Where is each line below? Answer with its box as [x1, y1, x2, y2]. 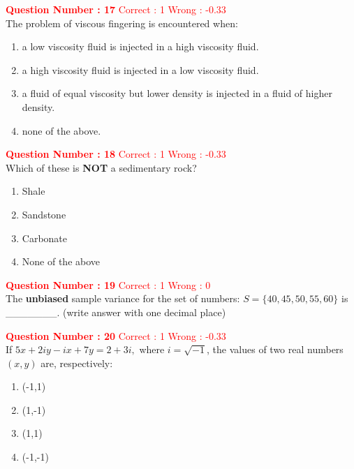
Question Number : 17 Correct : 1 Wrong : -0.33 [6, 2, 226, 16]
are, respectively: [40, 355, 113, 370]
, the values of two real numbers [207, 342, 344, 357]
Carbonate [22, 230, 68, 245]
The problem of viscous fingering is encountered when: [6, 15, 238, 30]
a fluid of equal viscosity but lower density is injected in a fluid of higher [22, 86, 332, 100]
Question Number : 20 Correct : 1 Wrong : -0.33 [6, 328, 226, 343]
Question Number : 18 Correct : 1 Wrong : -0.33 [6, 147, 226, 161]
